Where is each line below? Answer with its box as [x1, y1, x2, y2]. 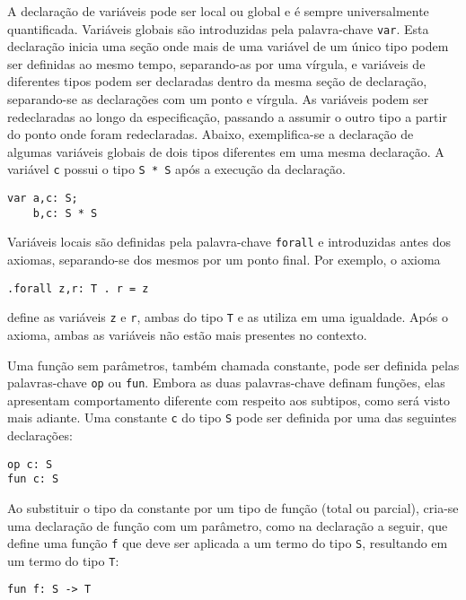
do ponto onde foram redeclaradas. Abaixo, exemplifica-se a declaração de [7, 125, 414, 143]
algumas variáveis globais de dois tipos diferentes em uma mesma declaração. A [7, 142, 444, 161]
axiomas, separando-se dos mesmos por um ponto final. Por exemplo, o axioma [7, 250, 441, 269]
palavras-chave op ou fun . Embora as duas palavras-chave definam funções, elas [7, 373, 445, 392]
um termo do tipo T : [7, 551, 119, 570]
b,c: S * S [32, 206, 98, 220]
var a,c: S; [7, 192, 78, 205]
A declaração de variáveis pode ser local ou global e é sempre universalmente [7, 2, 429, 20]
